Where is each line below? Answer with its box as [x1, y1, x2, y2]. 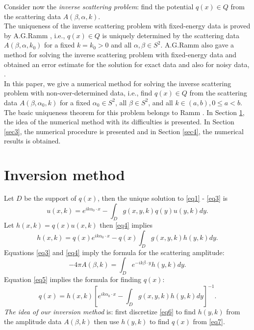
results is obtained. [4, 136, 61, 146]
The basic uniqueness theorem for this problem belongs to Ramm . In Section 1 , [4, 107, 245, 117]
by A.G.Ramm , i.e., [4, 30, 65, 40]
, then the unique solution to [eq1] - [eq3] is [98, 193, 228, 203]
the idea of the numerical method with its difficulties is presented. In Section [4, 117, 234, 127]
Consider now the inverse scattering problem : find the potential [4, 1, 194, 11]
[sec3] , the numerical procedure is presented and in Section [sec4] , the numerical [4, 126, 244, 136]
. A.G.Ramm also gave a [160, 40, 234, 50]
